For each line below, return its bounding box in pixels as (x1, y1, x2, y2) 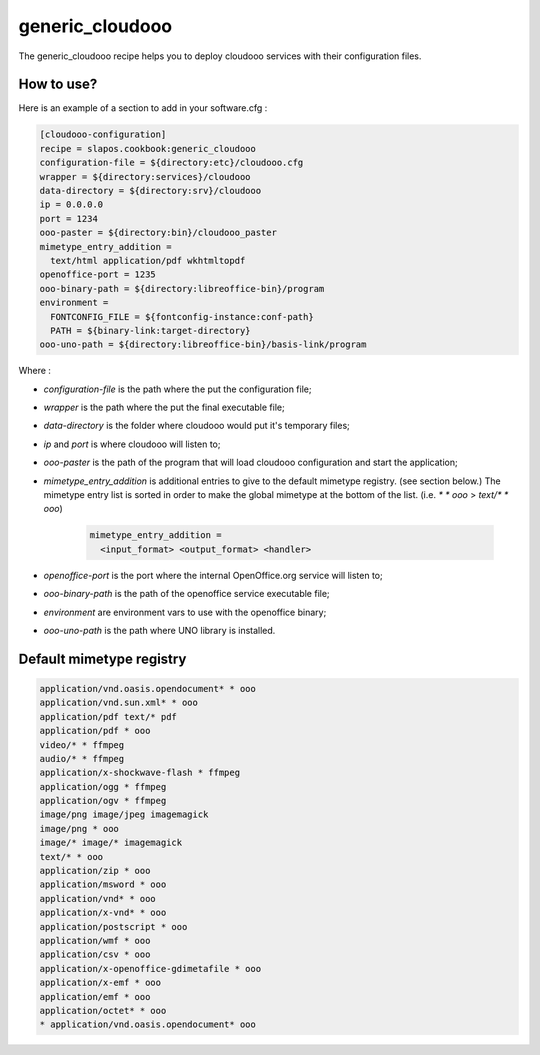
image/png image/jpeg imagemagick (39, 809, 209, 820)
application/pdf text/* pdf (39, 711, 177, 722)
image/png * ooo (39, 823, 120, 834)
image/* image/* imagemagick (39, 837, 183, 849)
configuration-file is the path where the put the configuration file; (43, 383, 312, 395)
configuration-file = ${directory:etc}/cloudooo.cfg (39, 157, 304, 169)
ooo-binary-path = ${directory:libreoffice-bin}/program (39, 283, 325, 294)
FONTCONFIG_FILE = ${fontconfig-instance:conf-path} (50, 311, 314, 322)
